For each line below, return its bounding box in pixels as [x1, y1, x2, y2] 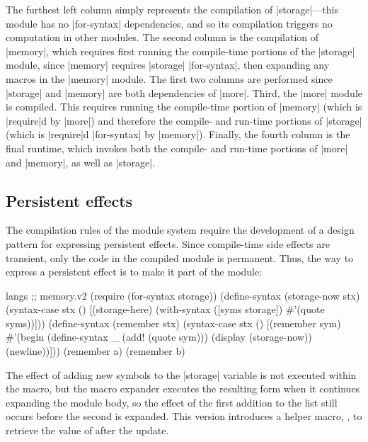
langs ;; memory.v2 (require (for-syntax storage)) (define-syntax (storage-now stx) [6, 288, 360, 302]
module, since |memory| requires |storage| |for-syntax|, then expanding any [6, 57, 330, 72]
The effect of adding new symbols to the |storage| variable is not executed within [6, 367, 357, 382]
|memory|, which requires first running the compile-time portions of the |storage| [6, 43, 355, 58]
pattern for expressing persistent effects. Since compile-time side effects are [6, 236, 330, 251]
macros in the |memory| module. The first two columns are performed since [6, 71, 333, 86]
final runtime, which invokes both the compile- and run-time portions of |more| [6, 140, 348, 155]
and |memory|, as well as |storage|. [6, 154, 156, 169]
